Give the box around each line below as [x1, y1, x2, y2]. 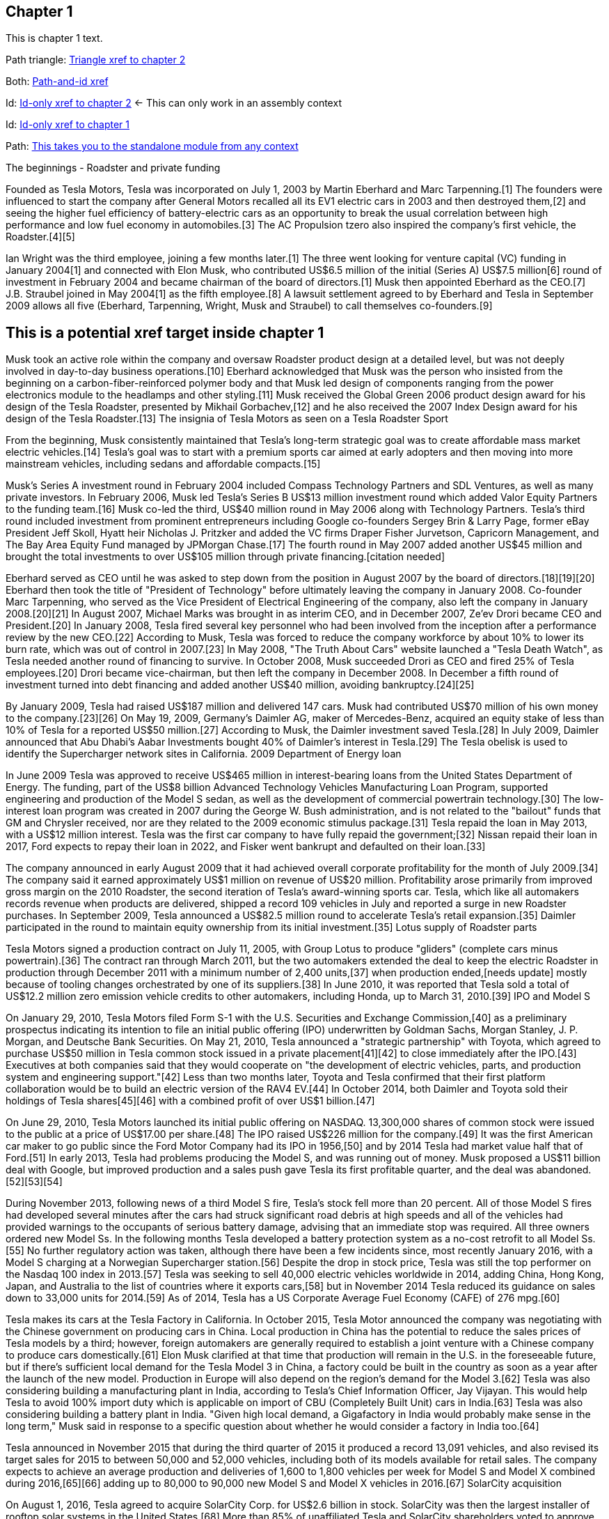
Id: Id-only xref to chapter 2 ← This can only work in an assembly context [6, 97, 342, 109]
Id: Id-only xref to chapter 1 [6, 118, 129, 131]
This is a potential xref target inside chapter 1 [6, 323, 324, 341]
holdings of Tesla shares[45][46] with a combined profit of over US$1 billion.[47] [6, 1095, 375, 1107]
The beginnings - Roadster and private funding [6, 162, 221, 174]
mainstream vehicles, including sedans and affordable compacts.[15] [6, 458, 321, 470]
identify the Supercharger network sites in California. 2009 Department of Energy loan [6, 748, 402, 760]
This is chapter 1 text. [6, 32, 103, 45]
